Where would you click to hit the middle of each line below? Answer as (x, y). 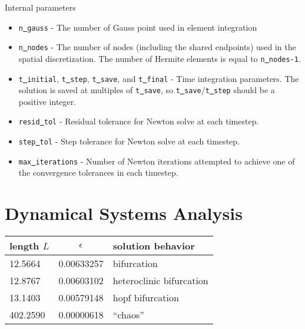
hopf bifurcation (146, 298)
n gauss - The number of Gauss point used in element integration (138, 27)
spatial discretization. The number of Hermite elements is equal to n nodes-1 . (160, 58)
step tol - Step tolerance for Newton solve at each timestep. (129, 141)
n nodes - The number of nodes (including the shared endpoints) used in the (157, 47)
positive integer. (47, 101)
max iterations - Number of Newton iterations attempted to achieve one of (157, 161)
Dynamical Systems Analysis (124, 213)
